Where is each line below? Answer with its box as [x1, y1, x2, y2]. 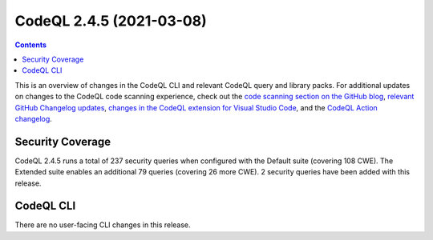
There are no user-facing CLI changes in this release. [14, 220, 192, 230]
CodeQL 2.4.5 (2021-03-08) [14, 12, 208, 30]
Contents [14, 40, 47, 50]
